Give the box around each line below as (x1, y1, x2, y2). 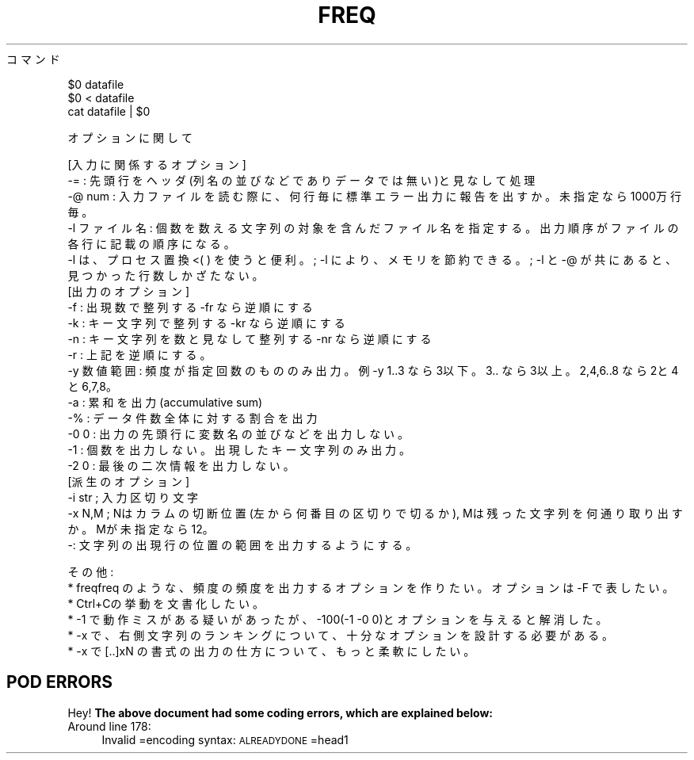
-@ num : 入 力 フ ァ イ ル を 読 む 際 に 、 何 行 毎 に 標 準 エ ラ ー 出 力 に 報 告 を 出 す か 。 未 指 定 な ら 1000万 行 (67, 189, 681, 203)
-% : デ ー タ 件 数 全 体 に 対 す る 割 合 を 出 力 (67, 411, 318, 425)
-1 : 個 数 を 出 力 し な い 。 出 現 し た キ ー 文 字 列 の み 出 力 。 (67, 442, 411, 456)
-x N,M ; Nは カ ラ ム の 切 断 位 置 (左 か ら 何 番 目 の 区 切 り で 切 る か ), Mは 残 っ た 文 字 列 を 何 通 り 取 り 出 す (67, 506, 683, 520)
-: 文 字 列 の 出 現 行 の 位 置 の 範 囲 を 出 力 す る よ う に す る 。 (67, 537, 418, 552)
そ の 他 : (67, 564, 114, 579)
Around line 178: (67, 719, 151, 733)
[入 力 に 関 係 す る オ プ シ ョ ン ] (67, 157, 246, 171)
